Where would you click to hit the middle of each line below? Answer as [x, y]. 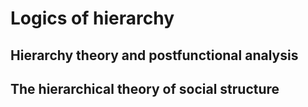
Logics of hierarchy [92, 18]
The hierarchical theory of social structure [145, 88]
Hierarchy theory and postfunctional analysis [154, 55]
